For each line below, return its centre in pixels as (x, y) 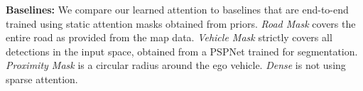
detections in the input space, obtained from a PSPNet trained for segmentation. (182, 51)
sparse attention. (42, 79)
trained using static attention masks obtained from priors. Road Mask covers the (181, 23)
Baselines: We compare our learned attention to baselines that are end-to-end (177, 9)
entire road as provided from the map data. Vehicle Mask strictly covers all (169, 37)
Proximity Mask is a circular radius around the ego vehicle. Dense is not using (176, 65)
